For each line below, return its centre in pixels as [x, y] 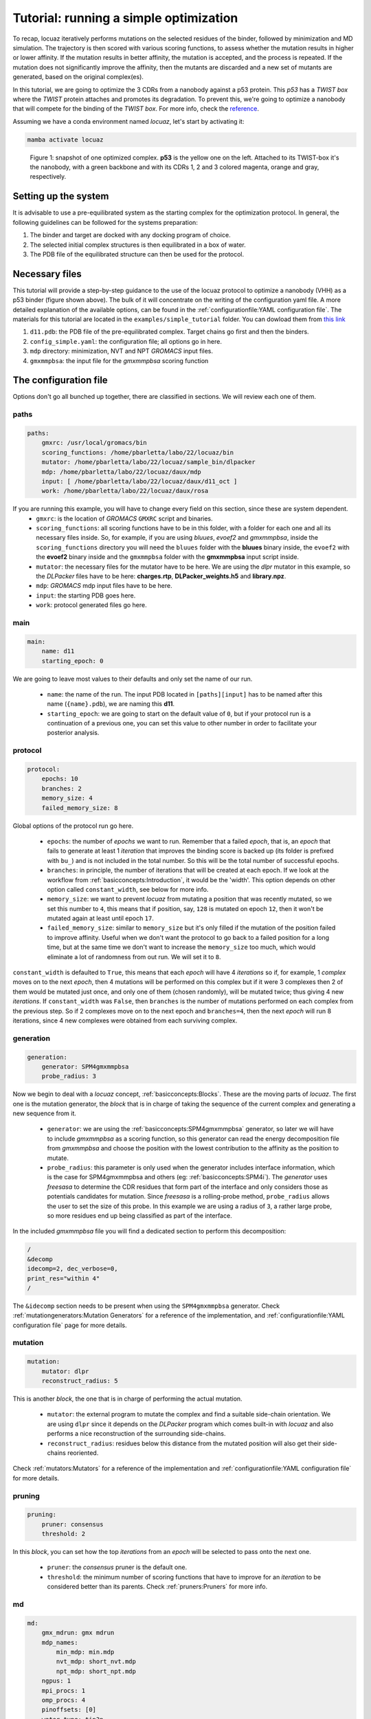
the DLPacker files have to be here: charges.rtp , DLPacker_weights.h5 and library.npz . [161, 576]
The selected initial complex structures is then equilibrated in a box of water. [138, 245]
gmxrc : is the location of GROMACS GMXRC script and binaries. [124, 518]
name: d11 [58, 651]
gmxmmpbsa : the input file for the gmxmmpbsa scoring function [119, 360]
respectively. [48, 177]
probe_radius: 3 [69, 1076]
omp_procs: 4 [64, 1700]
